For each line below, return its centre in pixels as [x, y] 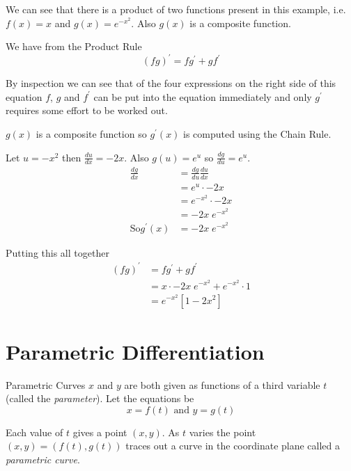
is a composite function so [91, 134]
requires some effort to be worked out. [87, 110]
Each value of [34, 432]
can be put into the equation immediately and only [203, 96]
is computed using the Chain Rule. [257, 134]
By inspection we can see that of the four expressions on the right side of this [171, 83]
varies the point [223, 432]
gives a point [100, 432]
